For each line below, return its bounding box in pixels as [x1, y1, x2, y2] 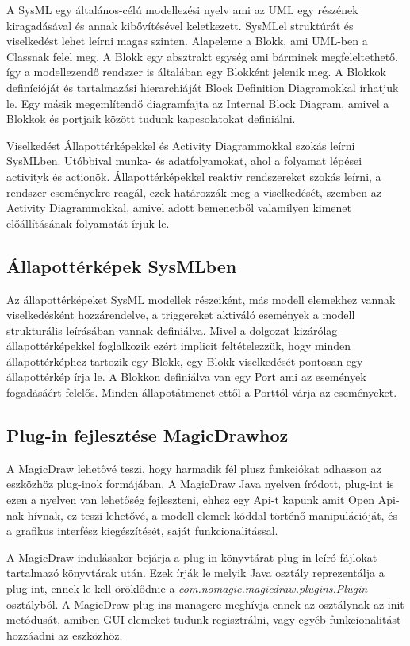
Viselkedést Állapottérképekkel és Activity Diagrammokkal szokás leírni [6, 137, 355, 153]
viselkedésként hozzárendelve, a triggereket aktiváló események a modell [6, 306, 355, 323]
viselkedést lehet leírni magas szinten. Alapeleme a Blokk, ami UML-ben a [6, 33, 368, 49]
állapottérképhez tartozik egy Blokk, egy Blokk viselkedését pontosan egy [6, 352, 363, 369]
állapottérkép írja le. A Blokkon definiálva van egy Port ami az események [6, 368, 366, 385]
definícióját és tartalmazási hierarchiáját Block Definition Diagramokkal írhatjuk [6, 79, 399, 95]
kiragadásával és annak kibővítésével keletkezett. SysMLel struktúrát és [6, 17, 354, 33]
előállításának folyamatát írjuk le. [6, 214, 170, 231]
